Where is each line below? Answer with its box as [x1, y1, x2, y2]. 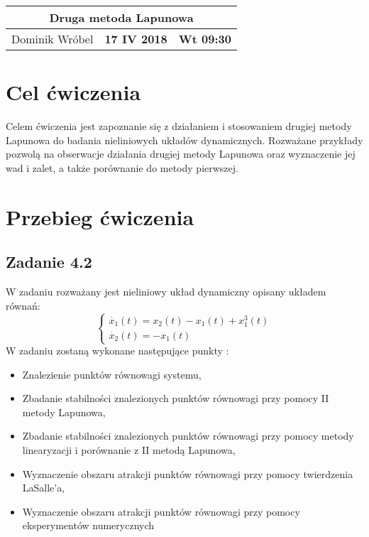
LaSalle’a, [22, 480, 65, 495]
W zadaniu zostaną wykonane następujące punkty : [6, 343, 229, 358]
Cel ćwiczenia [6, 77, 141, 107]
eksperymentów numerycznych [22, 518, 155, 533]
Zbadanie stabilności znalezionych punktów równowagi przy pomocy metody [22, 428, 354, 443]
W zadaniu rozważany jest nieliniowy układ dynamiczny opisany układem [6, 284, 326, 299]
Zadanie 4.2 [6, 251, 92, 273]
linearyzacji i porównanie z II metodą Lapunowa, [22, 443, 236, 457]
